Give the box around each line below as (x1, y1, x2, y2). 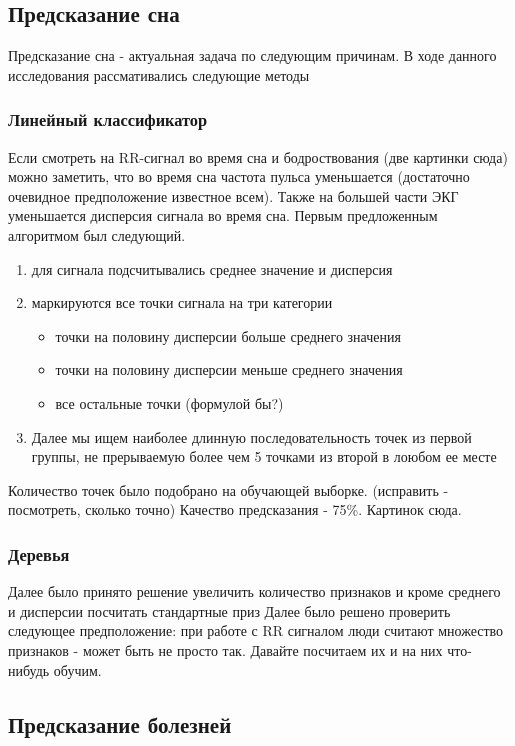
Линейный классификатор (8, 107, 208, 132)
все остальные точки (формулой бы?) (55, 392, 284, 413)
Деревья (8, 541, 70, 566)
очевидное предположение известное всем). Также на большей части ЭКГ (8, 185, 459, 206)
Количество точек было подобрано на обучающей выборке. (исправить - (8, 479, 449, 500)
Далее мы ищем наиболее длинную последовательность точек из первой (31, 426, 472, 447)
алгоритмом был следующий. (8, 224, 186, 245)
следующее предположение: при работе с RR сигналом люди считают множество (8, 620, 504, 641)
